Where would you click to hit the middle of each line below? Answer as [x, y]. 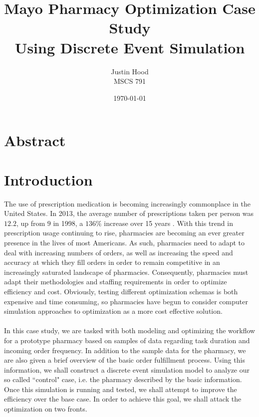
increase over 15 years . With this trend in [168, 223]
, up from [31, 223]
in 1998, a [68, 223]
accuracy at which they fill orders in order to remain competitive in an [112, 262]
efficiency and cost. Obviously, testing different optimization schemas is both [121, 291]
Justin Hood [130, 71]
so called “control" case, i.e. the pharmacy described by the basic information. [123, 379]
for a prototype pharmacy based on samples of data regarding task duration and [127, 340]
